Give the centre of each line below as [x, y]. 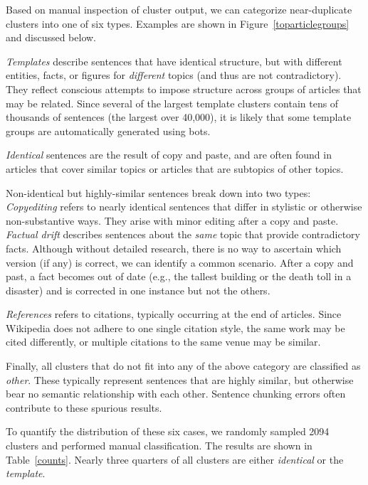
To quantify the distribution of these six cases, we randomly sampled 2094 [168, 431]
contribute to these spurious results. [84, 407]
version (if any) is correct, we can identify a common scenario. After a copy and [180, 262]
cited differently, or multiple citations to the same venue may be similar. [163, 342]
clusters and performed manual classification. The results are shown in [159, 446]
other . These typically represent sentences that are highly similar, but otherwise [180, 379]
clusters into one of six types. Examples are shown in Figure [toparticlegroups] [178, 23]
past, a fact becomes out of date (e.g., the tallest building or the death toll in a [179, 276]
